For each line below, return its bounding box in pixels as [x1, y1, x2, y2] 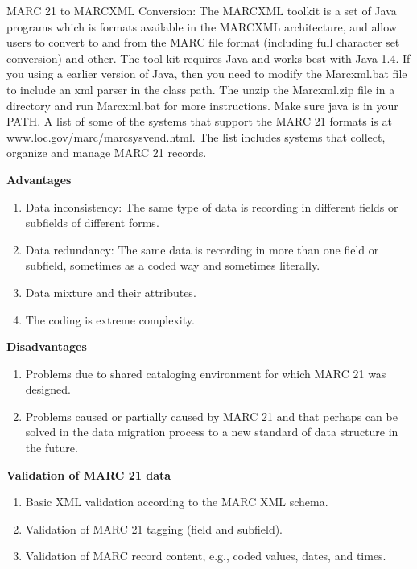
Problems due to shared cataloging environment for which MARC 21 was [25, 365, 386, 381]
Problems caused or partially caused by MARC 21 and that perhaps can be [25, 407, 398, 424]
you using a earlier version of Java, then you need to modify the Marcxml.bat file [6, 65, 407, 82]
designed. [25, 381, 71, 398]
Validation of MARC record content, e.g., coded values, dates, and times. [25, 547, 386, 564]
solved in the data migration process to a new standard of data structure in [25, 423, 398, 440]
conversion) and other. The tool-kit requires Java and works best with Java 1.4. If [6, 49, 411, 66]
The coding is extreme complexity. [25, 311, 195, 328]
